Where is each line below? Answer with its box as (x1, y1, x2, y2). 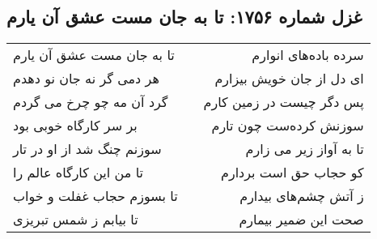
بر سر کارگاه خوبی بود (13, 116, 138, 135)
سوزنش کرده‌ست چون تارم (211, 116, 364, 135)
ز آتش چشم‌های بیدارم (239, 186, 364, 206)
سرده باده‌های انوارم (252, 45, 364, 65)
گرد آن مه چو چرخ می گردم (13, 92, 168, 112)
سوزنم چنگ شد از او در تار (13, 139, 162, 159)
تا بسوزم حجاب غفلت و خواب (13, 186, 178, 206)
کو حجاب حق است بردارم (221, 163, 364, 182)
